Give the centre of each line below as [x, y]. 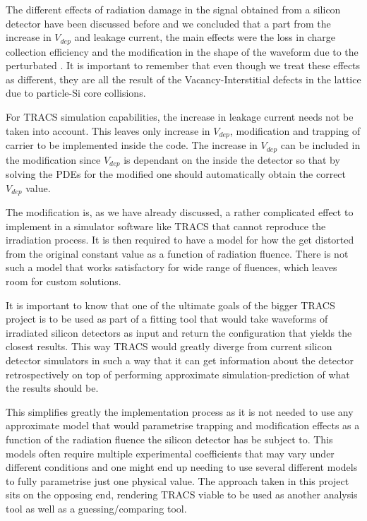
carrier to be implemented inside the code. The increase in [132, 145]
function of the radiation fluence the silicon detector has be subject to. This [169, 439]
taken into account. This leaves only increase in [108, 130]
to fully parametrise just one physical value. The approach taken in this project [178, 480]
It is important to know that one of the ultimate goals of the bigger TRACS [170, 305]
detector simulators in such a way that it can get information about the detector [180, 360]
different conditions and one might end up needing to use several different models [182, 467]
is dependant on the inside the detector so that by [232, 159]
